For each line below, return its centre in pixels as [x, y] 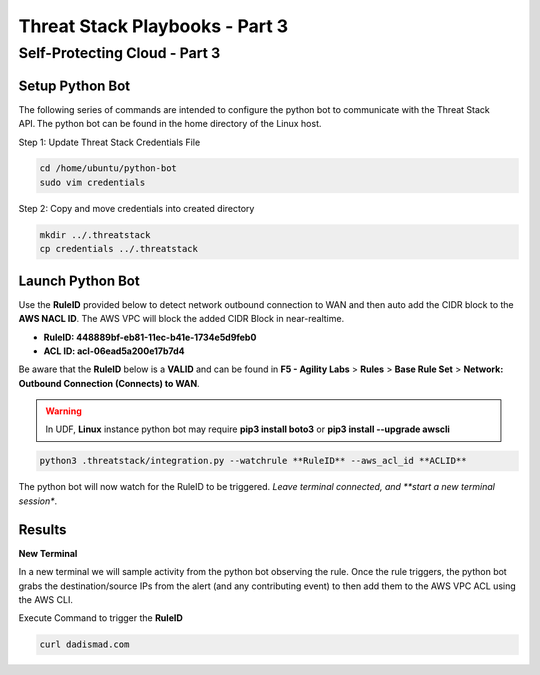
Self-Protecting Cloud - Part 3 [119, 53]
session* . [38, 501]
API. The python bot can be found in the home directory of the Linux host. [170, 124]
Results [42, 529]
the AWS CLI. [46, 599]
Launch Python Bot [79, 280]
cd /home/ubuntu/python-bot [108, 168]
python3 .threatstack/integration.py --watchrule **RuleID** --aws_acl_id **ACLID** [253, 461]
